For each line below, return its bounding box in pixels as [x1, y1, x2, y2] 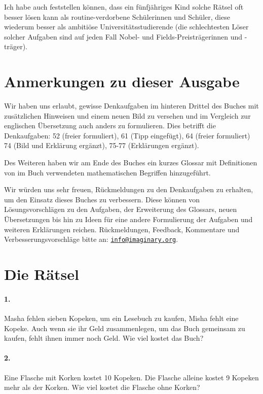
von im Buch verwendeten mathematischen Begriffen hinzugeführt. [4, 167, 211, 177]
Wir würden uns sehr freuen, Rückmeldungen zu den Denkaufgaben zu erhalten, [4, 184, 253, 195]
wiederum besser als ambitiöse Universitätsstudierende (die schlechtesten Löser [4, 21, 249, 32]
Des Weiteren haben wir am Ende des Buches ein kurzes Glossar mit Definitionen [4, 157, 257, 168]
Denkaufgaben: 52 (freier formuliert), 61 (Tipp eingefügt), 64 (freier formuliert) [4, 130, 250, 140]
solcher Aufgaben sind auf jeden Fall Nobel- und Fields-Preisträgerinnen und [4, 31, 243, 42]
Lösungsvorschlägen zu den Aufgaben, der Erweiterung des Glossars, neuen [4, 204, 237, 214]
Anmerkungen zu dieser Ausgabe [4, 71, 240, 92]
